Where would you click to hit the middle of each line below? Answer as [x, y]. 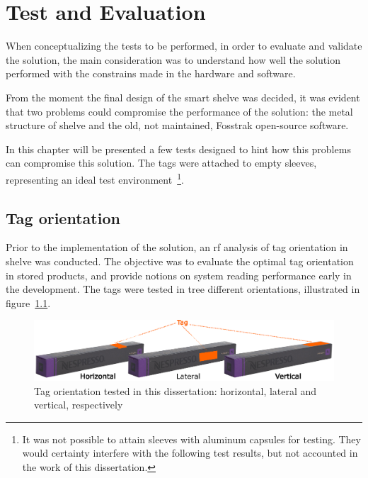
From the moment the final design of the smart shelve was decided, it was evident [183, 97]
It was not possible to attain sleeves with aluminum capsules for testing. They [191, 439]
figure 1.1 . [28, 302]
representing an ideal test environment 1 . [95, 178]
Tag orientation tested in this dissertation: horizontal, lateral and [176, 390]
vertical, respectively [79, 405]
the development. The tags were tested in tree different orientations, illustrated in [183, 289]
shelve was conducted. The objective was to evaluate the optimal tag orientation [180, 261]
